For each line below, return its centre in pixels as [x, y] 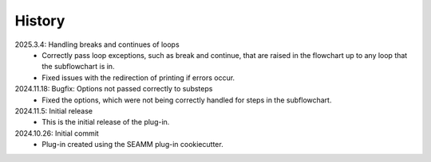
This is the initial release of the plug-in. [106, 122]
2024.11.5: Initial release [54, 110]
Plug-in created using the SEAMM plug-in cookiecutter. [132, 145]
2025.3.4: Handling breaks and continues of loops [97, 44]
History [40, 21]
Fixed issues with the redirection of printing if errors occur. [138, 77]
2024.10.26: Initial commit [57, 133]
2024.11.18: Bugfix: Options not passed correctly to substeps [114, 89]
